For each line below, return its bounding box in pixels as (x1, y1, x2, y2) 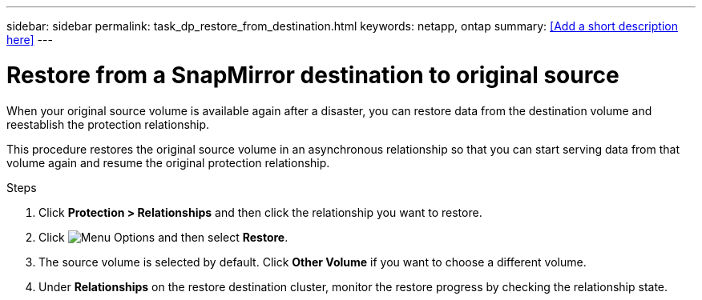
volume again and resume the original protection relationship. (6, 155, 330, 170)
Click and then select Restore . (38, 230, 288, 244)
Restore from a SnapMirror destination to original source (6, 61, 619, 89)
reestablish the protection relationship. (6, 117, 210, 131)
